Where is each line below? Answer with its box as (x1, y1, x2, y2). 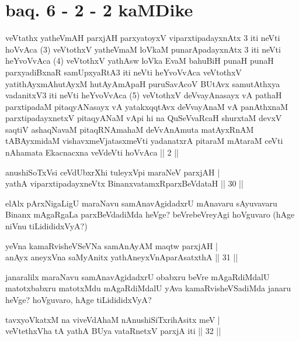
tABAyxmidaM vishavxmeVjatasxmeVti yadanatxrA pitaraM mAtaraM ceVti (5, 135, 283, 147)
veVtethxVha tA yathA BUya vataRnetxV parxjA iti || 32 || (5, 325, 221, 337)
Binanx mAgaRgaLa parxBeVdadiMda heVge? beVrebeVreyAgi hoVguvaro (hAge (5, 208, 295, 221)
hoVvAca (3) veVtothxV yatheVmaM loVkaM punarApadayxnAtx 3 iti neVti (5, 43, 281, 55)
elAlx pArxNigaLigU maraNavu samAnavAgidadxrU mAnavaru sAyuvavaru (5, 197, 277, 209)
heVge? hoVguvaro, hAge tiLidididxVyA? (5, 294, 152, 305)
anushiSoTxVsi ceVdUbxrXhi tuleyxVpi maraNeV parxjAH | (5, 166, 220, 178)
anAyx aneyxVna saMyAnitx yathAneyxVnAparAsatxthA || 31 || (5, 251, 238, 263)
